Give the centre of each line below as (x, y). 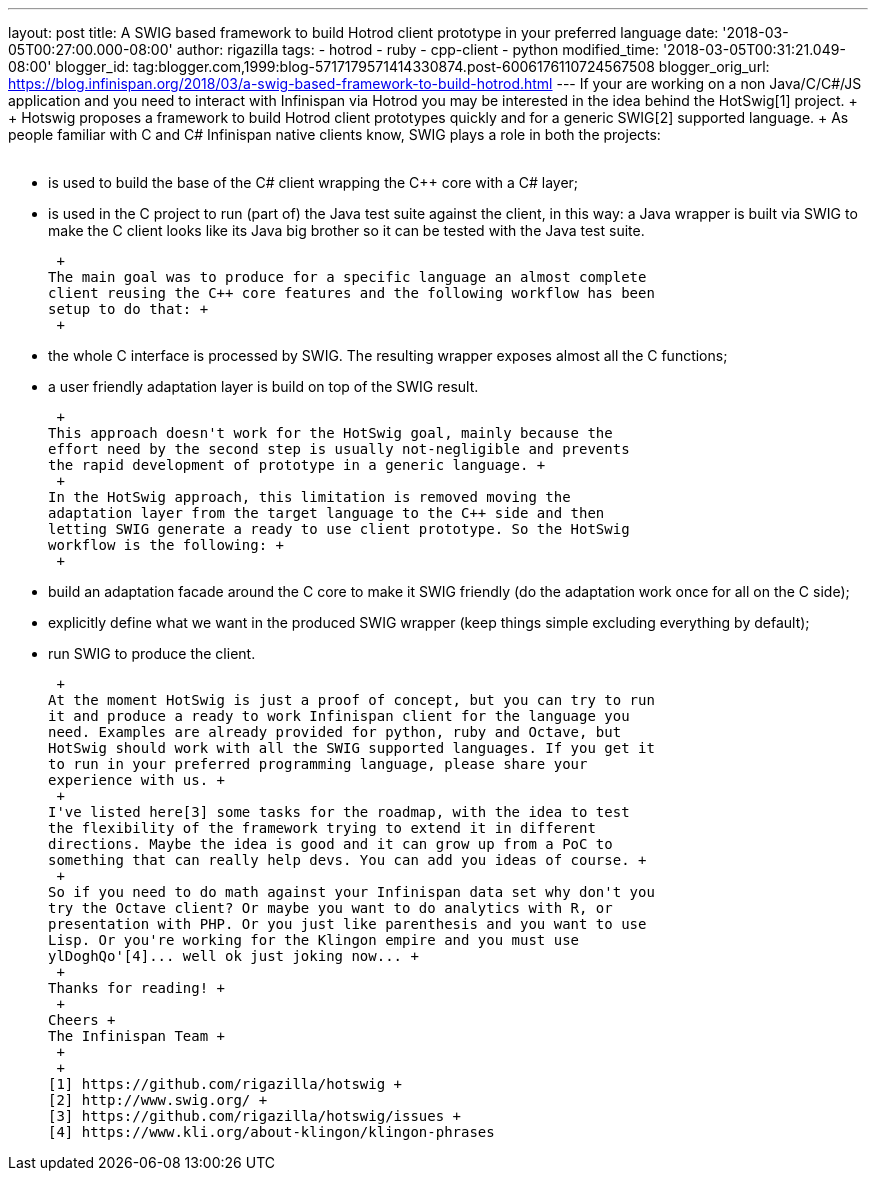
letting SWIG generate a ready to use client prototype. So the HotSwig (339, 529)
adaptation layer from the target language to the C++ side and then (326, 513)
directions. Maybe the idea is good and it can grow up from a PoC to (330, 844)
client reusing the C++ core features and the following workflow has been (351, 293)
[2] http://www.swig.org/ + (158, 1100)
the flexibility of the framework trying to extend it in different (322, 828)
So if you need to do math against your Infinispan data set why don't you (351, 892)
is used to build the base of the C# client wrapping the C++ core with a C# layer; (313, 182)
